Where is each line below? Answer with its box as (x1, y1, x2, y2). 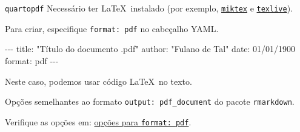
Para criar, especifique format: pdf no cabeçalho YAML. (5, 22, 219, 35)
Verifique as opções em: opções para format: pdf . (5, 115, 192, 128)
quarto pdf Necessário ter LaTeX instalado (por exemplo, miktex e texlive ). (5, 2, 293, 14)
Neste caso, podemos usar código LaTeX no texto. (5, 74, 192, 87)
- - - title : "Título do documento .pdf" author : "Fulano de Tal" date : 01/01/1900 (5, 42, 296, 55)
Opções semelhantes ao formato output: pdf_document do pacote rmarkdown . (5, 95, 295, 108)
